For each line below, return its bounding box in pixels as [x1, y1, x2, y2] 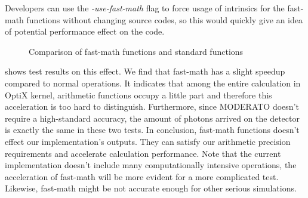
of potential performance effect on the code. [5, 25, 165, 38]
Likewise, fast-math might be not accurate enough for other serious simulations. [5, 182, 297, 194]
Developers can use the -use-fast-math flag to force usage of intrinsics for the [5, 2, 285, 14]
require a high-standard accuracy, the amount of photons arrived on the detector [5, 112, 300, 124]
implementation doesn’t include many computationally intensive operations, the [5, 159, 297, 171]
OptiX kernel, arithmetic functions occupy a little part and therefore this [5, 88, 272, 101]
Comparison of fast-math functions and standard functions [29, 45, 244, 57]
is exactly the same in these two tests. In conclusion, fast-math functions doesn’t [5, 123, 300, 136]
